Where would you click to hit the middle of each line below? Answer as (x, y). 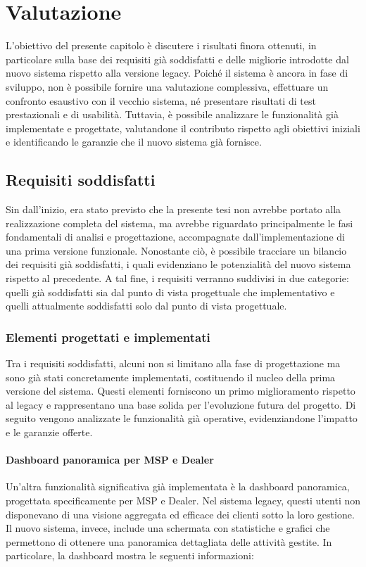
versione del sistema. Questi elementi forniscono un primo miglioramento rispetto (181, 391)
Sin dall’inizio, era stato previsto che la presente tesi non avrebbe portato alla (173, 209)
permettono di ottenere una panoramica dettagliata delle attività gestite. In (169, 541)
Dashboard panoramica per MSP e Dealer (110, 460)
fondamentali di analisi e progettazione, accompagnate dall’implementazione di (175, 237)
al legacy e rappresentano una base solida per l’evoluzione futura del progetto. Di (181, 404)
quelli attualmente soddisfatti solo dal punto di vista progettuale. (146, 306)
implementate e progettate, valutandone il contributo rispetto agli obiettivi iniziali (183, 128)
